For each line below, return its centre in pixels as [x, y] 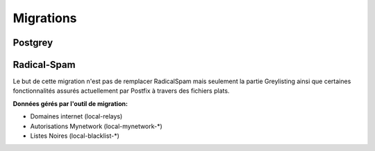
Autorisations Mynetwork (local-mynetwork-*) [96, 126]
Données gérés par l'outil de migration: [70, 103]
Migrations [45, 18]
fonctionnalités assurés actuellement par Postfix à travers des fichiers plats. [121, 91]
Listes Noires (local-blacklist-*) [75, 136]
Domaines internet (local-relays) [76, 116]
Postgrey [33, 43]
